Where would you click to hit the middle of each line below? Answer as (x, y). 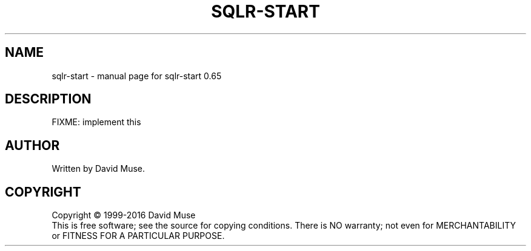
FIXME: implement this (96, 122)
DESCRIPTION (48, 99)
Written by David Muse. (99, 169)
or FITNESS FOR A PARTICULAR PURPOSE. (138, 236)
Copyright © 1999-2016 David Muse (124, 215)
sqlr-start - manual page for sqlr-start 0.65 (137, 76)
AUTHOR (32, 145)
